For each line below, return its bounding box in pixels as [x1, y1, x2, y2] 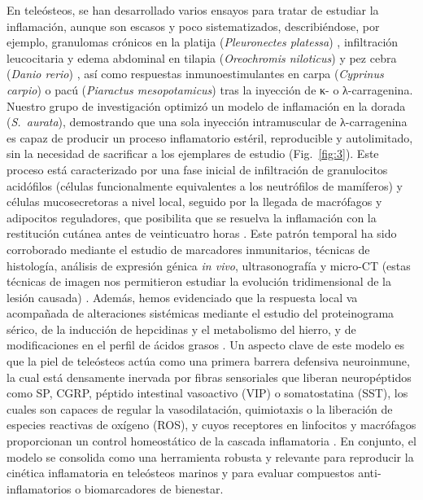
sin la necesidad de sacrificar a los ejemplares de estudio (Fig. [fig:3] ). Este [7, 145, 379, 162]
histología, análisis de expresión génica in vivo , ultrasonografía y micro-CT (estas [7, 257, 411, 274]
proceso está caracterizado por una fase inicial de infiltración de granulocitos [7, 160, 388, 178]
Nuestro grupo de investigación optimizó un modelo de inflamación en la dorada [7, 97, 406, 114]
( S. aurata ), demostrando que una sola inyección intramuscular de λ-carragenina [7, 113, 408, 130]
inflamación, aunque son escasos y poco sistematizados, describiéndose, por [7, 17, 380, 34]
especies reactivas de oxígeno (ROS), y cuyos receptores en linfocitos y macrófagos [7, 416, 416, 433]
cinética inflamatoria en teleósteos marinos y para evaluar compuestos [7, 464, 355, 481]
